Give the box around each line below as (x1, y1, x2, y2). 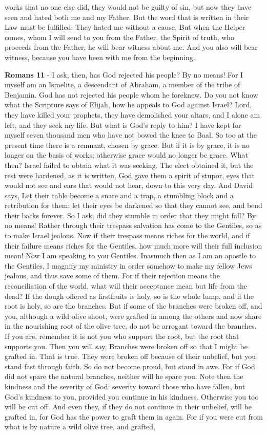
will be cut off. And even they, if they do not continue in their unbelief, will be (5, 401, 252, 412)
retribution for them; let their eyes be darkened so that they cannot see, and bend (5, 200, 262, 211)
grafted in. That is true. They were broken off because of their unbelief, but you (5, 351, 256, 362)
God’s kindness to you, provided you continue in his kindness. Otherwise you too (5, 391, 259, 402)
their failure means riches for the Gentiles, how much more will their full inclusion (5, 240, 262, 251)
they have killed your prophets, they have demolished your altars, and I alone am (5, 109, 260, 120)
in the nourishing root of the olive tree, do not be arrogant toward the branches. (5, 320, 257, 331)
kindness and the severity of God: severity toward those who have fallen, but (5, 381, 245, 391)
